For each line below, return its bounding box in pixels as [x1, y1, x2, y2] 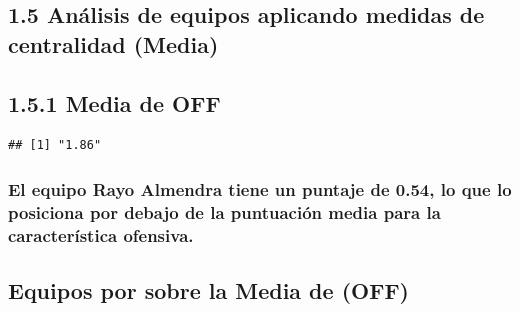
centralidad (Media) [8, 28, 219, 59]
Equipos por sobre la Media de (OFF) [8, 275, 409, 306]
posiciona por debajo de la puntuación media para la [8, 199, 441, 224]
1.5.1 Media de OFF [8, 87, 221, 118]
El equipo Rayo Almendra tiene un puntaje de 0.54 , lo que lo [8, 176, 512, 201]
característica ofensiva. [8, 222, 194, 247]
